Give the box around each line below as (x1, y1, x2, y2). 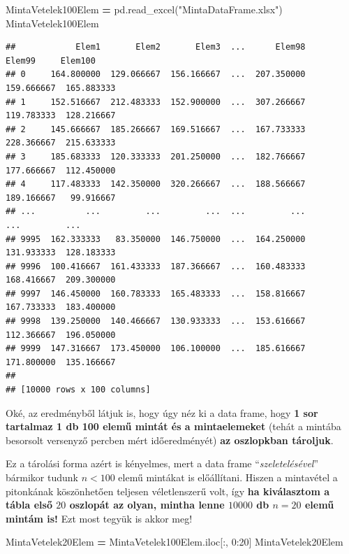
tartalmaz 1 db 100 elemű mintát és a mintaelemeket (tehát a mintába (6, 419, 341, 434)
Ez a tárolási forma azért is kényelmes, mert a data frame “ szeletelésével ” (6, 456, 319, 471)
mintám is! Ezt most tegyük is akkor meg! (6, 511, 193, 525)
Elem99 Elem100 (6, 55, 96, 66)
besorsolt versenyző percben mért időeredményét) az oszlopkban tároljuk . (6, 432, 334, 447)
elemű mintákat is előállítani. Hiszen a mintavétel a (118, 470, 338, 484)
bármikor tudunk (6, 470, 78, 484)
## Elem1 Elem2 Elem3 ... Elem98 (6, 42, 306, 52)
